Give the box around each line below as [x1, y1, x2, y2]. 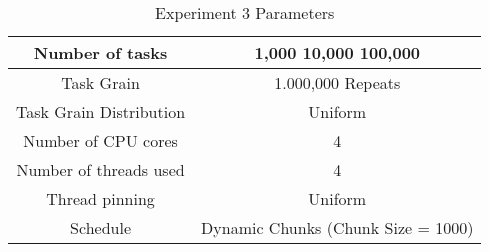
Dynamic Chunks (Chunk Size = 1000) [201, 216, 474, 239]
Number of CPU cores [23, 129, 178, 152]
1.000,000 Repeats [274, 71, 401, 94]
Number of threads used [16, 158, 185, 181]
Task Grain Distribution [16, 100, 186, 123]
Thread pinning [46, 187, 155, 210]
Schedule [70, 216, 131, 239]
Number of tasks [33, 41, 168, 64]
